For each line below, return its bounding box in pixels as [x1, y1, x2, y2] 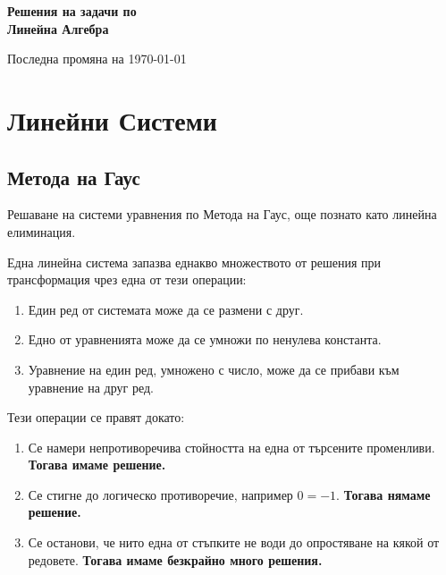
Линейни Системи [7, 101, 217, 138]
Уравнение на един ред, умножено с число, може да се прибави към [28, 359, 400, 378]
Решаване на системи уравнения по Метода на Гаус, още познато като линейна [7, 205, 437, 224]
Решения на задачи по [7, 2, 137, 20]
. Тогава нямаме [336, 485, 431, 503]
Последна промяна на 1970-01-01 [7, 49, 187, 68]
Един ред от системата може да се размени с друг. [28, 300, 304, 318]
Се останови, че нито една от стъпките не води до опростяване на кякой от [28, 533, 440, 552]
